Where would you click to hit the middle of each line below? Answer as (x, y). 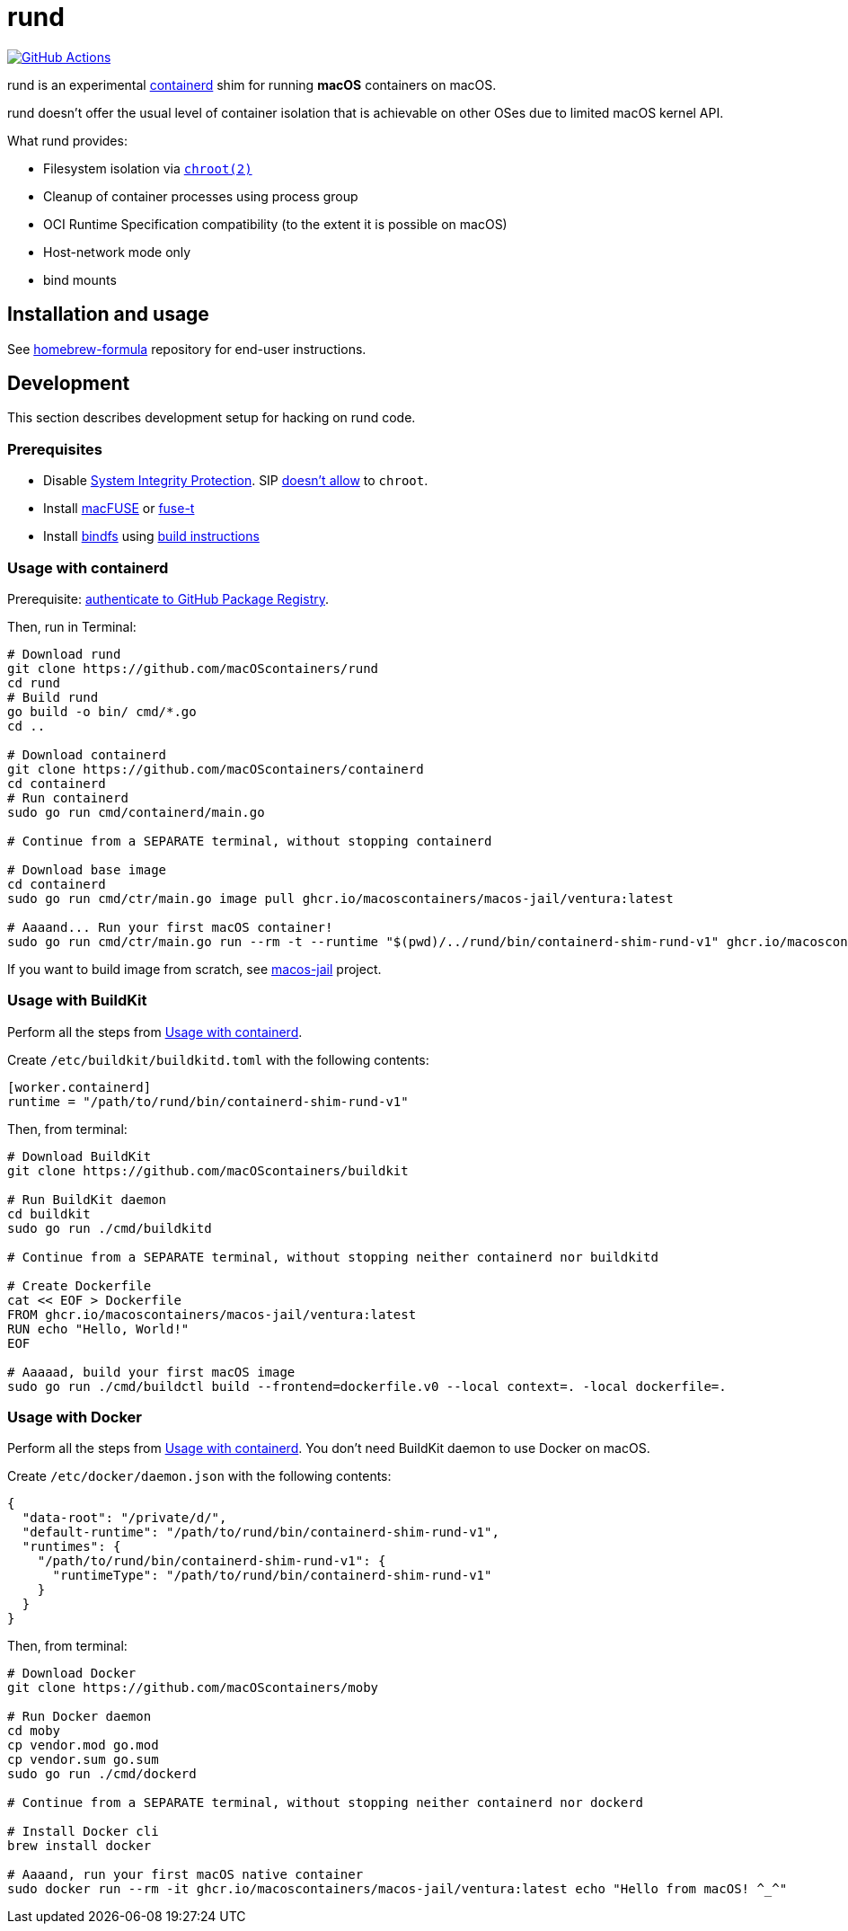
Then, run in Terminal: (72, 626)
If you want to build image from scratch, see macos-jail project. (194, 969)
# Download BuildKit (79, 1156)
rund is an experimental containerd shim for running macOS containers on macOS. (252, 84)
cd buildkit (49, 1214)
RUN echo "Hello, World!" (98, 1329)
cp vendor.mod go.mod (83, 1745)
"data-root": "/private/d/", (124, 1518)
